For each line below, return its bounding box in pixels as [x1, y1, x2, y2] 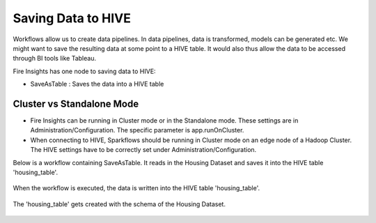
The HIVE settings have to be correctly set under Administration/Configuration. [30, 146, 257, 154]
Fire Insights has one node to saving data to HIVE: [13, 67, 156, 75]
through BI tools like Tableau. [13, 54, 97, 63]
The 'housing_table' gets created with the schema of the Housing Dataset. [13, 199, 226, 208]
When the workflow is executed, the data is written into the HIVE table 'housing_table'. [13, 184, 260, 192]
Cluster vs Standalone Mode [13, 98, 139, 109]
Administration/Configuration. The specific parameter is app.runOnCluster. [30, 126, 244, 134]
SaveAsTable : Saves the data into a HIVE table [30, 80, 164, 89]
